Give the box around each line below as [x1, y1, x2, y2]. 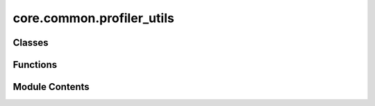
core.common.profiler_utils [12, 10, 175, 26]
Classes [12, 37, 49, 48]
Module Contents [12, 81, 90, 93]
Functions [12, 59, 58, 71]
